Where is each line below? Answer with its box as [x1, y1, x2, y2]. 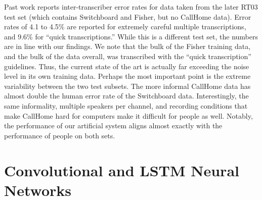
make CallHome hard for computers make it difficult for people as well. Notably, [4, 110, 253, 121]
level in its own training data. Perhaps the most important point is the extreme [4, 71, 251, 81]
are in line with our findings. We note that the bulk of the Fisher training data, [4, 41, 251, 52]
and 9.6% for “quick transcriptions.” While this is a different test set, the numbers [4, 31, 258, 41]
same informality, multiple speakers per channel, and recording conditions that [4, 100, 248, 111]
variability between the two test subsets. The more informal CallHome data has [4, 80, 251, 91]
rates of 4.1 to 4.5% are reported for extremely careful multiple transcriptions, [4, 21, 246, 32]
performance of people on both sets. [4, 130, 115, 140]
